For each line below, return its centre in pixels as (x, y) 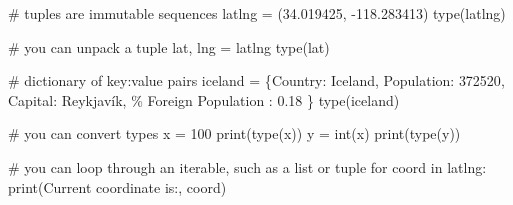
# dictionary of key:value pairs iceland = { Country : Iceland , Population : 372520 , (256, 80)
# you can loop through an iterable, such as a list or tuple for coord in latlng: (247, 166)
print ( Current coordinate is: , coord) (117, 186)
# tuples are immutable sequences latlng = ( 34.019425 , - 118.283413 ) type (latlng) (257, 13)
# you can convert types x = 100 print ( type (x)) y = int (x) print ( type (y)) (234, 133)
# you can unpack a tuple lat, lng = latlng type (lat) (169, 46)
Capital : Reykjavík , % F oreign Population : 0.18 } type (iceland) (204, 99)
